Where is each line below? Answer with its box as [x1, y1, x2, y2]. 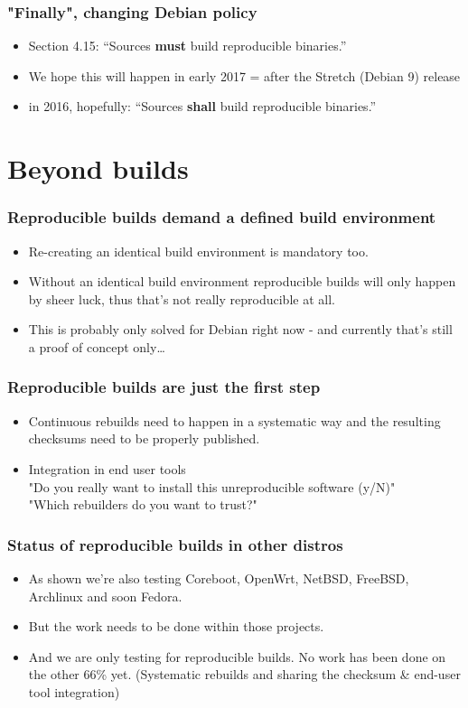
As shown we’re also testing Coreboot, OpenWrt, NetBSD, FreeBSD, [28, 568, 409, 587]
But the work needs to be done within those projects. [28, 617, 324, 636]
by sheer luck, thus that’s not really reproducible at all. [28, 289, 335, 308]
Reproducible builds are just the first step [7, 376, 321, 398]
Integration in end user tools [28, 459, 186, 478]
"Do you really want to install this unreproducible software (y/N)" [28, 477, 396, 496]
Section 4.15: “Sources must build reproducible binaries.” [28, 36, 347, 55]
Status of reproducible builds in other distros [7, 533, 343, 555]
